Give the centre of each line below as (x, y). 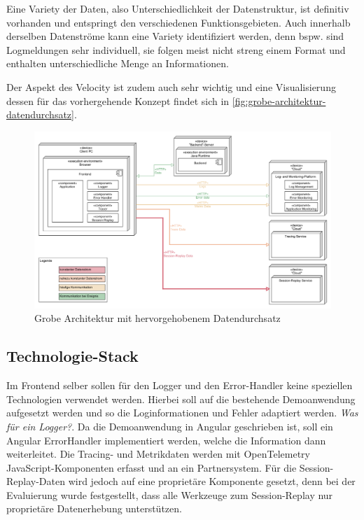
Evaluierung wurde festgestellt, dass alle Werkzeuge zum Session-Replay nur (170, 494)
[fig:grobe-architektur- (279, 100)
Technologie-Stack (72, 356)
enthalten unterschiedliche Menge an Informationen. (118, 63)
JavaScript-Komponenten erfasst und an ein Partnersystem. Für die (152, 467)
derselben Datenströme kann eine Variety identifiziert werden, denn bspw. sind (175, 36)
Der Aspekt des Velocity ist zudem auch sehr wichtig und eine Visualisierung (171, 86)
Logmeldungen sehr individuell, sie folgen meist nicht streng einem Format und (176, 49)
